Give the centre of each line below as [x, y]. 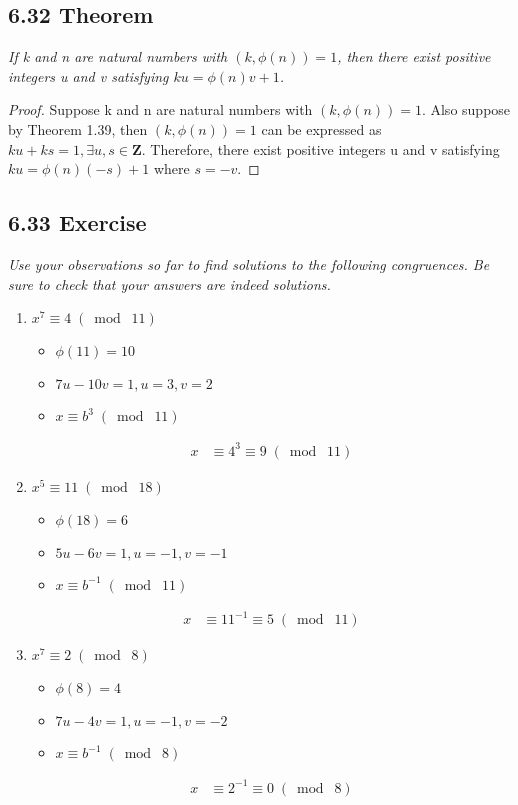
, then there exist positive [414, 56]
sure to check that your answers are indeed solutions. [169, 283]
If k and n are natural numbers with [118, 56]
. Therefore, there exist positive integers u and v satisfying [320, 148]
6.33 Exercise [77, 222]
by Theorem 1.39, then [78, 128]
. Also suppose [466, 109]
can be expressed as [321, 128]
